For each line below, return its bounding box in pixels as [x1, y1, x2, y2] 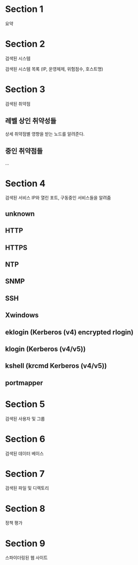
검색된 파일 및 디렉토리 [5, 485, 49, 491]
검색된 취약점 [5, 100, 31, 106]
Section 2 [5, 38, 46, 50]
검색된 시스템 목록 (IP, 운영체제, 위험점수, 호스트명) [5, 66, 103, 72]
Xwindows [5, 311, 39, 319]
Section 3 [5, 84, 46, 95]
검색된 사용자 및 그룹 [5, 415, 45, 421]
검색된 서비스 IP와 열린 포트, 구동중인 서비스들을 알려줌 [5, 195, 111, 201]
